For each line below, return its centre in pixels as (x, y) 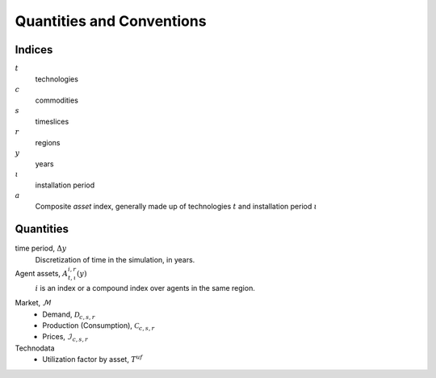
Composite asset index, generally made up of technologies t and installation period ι (176, 206)
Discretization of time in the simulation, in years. (115, 259)
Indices (34, 50)
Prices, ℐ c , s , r (65, 338)
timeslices (52, 121)
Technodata (35, 348)
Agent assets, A (42, 274)
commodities (57, 100)
